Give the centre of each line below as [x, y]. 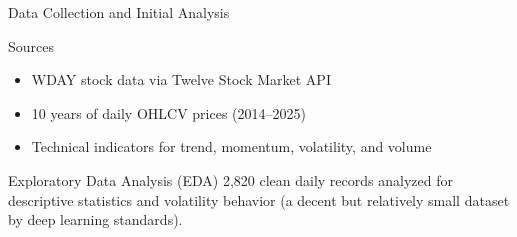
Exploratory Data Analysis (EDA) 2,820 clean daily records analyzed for [230, 179]
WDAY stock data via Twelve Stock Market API [181, 79]
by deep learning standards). [95, 219]
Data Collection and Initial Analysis [119, 12]
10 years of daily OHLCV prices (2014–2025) [168, 112]
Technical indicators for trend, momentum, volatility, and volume [231, 146]
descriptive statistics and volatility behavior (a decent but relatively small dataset [259, 199]
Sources [31, 45]
